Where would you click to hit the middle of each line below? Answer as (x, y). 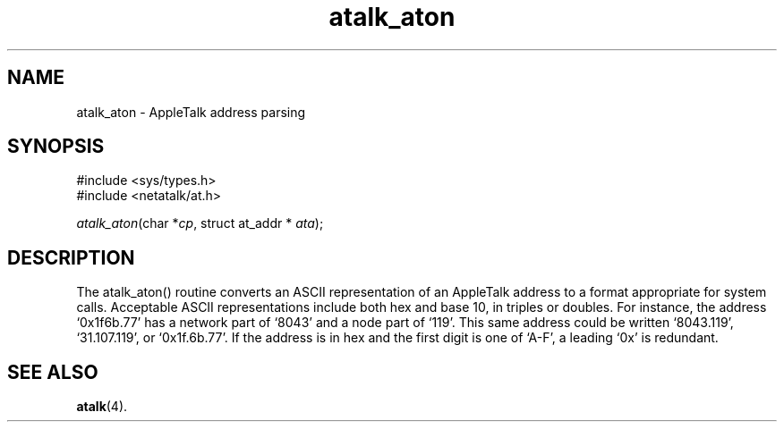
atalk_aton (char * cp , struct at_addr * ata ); (200, 223)
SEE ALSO (53, 372)
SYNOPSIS (56, 147)
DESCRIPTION (71, 257)
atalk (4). (102, 407)
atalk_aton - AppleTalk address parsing (191, 112)
